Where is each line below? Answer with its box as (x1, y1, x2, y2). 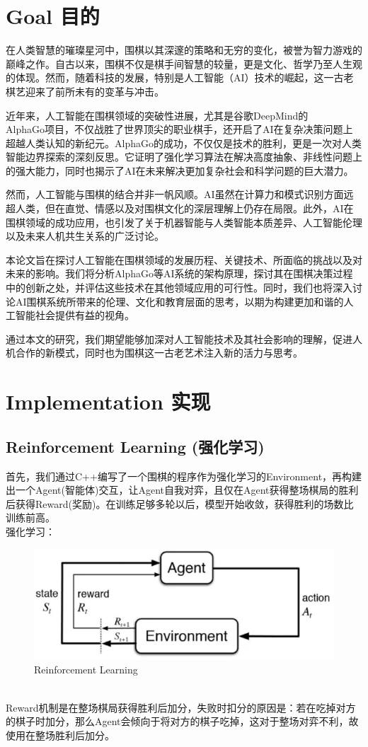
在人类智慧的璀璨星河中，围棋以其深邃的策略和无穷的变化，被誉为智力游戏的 (6, 42, 362, 57)
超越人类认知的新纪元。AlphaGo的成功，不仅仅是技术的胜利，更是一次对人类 (6, 135, 362, 150)
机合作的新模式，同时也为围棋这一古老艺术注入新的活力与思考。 (6, 345, 303, 360)
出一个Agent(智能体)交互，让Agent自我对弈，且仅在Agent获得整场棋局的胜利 (6, 482, 359, 497)
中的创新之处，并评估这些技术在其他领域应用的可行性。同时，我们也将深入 (6, 280, 352, 295)
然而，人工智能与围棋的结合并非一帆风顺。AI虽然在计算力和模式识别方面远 (6, 187, 354, 202)
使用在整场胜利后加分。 (6, 727, 115, 742)
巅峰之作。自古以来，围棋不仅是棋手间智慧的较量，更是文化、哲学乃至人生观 (6, 56, 362, 71)
